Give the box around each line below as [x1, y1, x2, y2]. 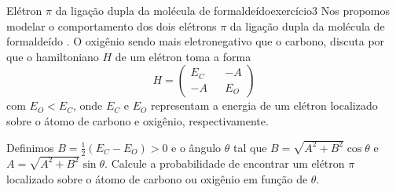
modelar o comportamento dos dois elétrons [6, 17, 217, 34]
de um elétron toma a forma [115, 48, 251, 64]
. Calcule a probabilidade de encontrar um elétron [104, 154, 345, 171]
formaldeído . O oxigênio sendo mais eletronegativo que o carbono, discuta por [6, 33, 385, 49]
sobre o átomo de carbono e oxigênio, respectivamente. [6, 112, 269, 129]
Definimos [6, 139, 54, 155]
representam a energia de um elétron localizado [150, 97, 378, 114]
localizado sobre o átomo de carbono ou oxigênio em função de [6, 170, 308, 187]
